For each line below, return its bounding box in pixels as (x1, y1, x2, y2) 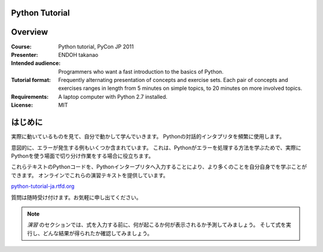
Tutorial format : (11, 77, 51, 84)
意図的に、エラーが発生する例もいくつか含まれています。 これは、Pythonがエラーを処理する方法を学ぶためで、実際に (11, 144, 301, 151)
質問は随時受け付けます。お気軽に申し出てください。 (11, 193, 142, 201)
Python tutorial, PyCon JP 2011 (58, 42, 134, 50)
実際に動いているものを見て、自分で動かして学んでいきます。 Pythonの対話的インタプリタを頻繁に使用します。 (11, 133, 285, 140)
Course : (11, 42, 32, 50)
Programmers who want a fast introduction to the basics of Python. (58, 68, 224, 75)
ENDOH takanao (58, 51, 99, 58)
